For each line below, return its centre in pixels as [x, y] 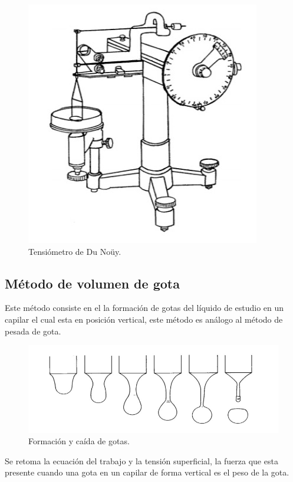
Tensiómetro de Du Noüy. [75, 251]
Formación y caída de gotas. [79, 441]
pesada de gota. [33, 331]
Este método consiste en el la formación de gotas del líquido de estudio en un [144, 308]
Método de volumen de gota [92, 283]
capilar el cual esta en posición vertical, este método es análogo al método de [144, 319]
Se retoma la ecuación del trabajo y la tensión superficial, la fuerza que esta [141, 460]
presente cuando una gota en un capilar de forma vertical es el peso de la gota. [147, 472]
